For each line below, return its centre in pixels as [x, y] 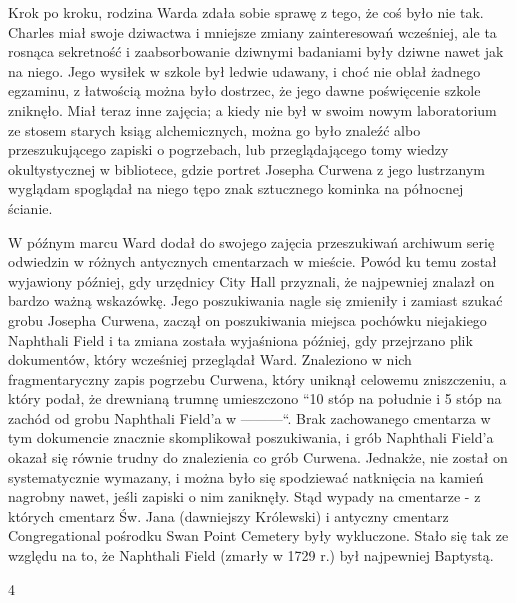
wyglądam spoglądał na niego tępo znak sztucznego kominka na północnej [236, 188]
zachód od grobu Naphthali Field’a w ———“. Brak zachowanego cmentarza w [249, 417]
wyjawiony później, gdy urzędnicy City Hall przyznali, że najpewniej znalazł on [251, 280]
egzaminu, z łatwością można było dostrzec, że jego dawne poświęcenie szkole [244, 90]
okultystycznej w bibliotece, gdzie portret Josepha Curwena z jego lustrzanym [246, 168]
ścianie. [30, 207]
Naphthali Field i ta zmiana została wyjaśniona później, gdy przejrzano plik [240, 339]
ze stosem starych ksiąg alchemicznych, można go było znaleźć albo [214, 129]
